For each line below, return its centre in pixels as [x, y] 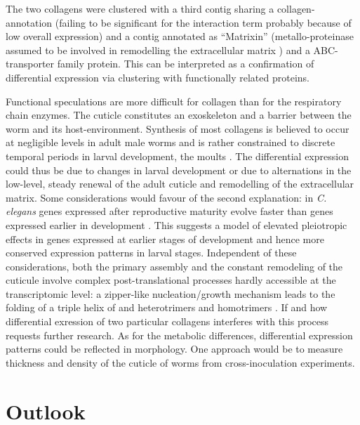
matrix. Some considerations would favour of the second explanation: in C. [166, 197]
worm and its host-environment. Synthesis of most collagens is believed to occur [178, 128]
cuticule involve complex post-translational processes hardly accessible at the [171, 280]
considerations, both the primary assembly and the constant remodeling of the [174, 266]
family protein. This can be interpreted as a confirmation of [186, 64]
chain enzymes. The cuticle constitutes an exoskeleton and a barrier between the [179, 115]
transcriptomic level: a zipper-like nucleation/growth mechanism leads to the [171, 293]
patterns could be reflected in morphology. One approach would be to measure [174, 349]
